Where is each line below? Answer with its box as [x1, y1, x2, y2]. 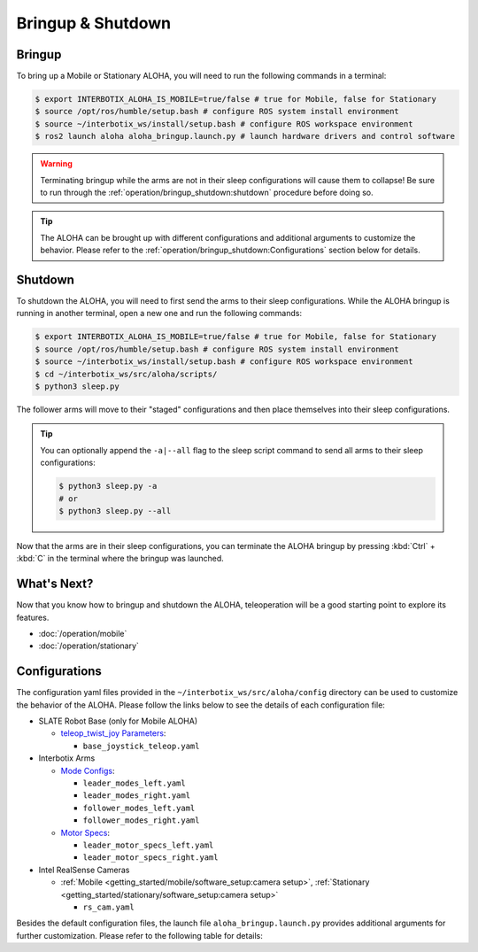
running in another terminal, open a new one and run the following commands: [16, 308, 303, 319]
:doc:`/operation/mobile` [38, 628, 127, 639]
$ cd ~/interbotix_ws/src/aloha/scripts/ [35, 368, 218, 379]
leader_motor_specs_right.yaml [82, 853, 219, 863]
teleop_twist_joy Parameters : [60, 728, 166, 739]
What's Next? [16, 577, 94, 592]
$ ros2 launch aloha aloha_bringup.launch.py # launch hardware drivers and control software [35, 131, 456, 142]
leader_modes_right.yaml [82, 791, 190, 801]
